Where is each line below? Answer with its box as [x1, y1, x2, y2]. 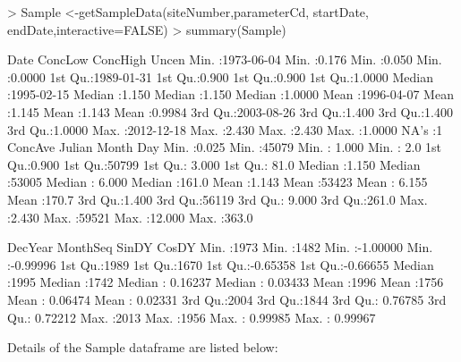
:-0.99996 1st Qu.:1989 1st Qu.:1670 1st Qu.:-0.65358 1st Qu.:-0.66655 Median [7, 255, 434, 274]
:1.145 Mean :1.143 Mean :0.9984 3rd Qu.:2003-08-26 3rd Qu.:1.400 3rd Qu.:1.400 [7, 102, 453, 121]
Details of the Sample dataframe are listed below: [7, 338, 278, 357]
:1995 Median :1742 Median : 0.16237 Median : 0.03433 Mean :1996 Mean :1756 [7, 273, 444, 291]
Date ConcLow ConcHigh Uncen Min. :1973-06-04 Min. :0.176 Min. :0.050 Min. [7, 50, 442, 69]
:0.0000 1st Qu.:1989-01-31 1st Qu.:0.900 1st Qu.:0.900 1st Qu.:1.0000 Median [7, 67, 433, 86]
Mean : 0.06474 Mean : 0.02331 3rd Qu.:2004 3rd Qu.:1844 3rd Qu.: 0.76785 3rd [7, 290, 447, 308]
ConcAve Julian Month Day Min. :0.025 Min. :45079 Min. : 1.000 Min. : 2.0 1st [7, 138, 442, 156]
